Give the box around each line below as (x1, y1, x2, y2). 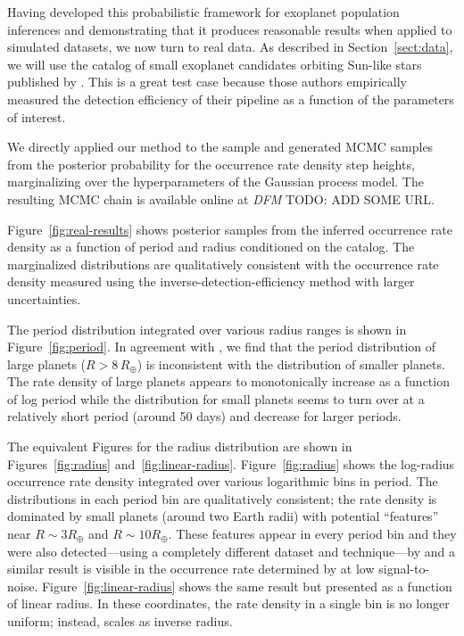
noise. (7, 576, 38, 595)
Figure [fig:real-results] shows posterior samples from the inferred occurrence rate (7, 219, 452, 238)
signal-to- (378, 559, 430, 578)
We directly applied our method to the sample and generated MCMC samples (7, 137, 434, 156)
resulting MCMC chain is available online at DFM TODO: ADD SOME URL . (7, 189, 435, 208)
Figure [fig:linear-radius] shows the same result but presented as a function (41, 576, 452, 595)
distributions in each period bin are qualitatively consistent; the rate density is (7, 489, 437, 508)
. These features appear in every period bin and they (168, 524, 457, 543)
